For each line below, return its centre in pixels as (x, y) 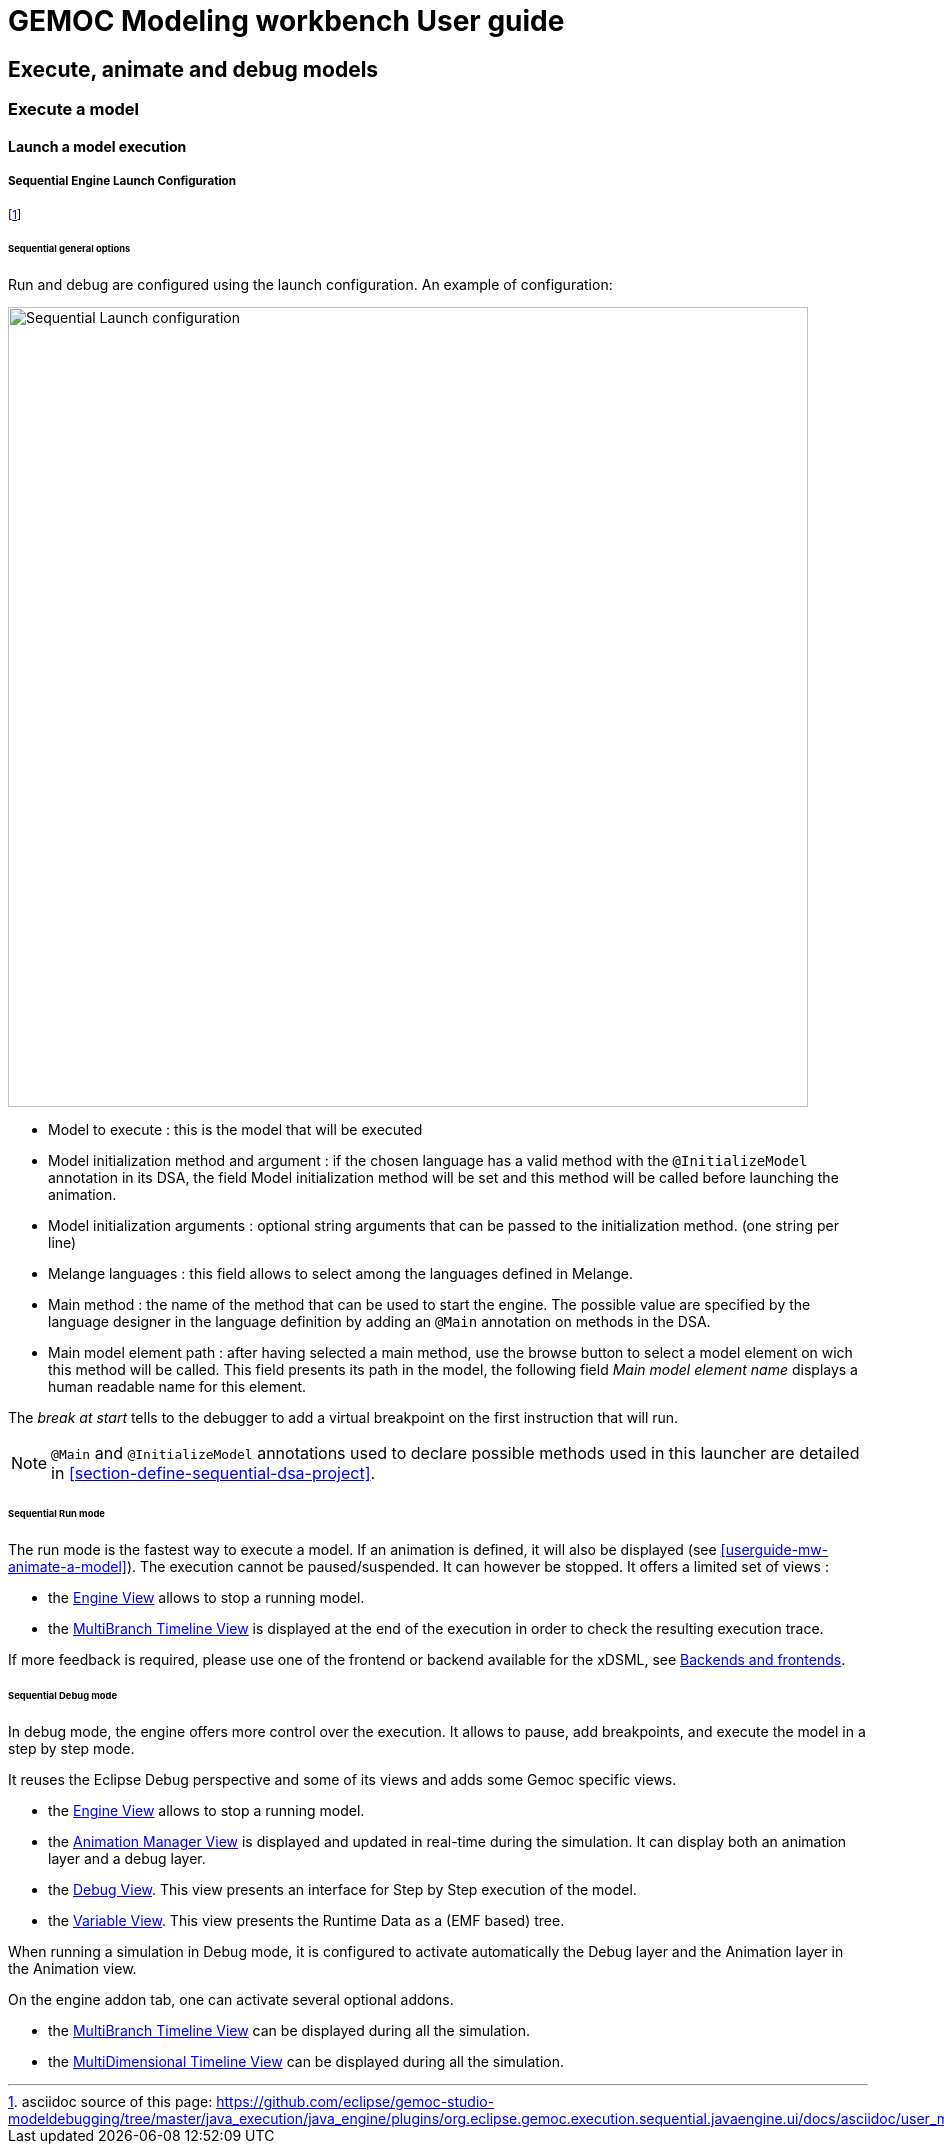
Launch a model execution (97, 146)
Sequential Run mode (56, 1514)
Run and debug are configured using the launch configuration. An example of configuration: (310, 285)
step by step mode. (71, 1748)
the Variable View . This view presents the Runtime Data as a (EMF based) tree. (306, 1920)
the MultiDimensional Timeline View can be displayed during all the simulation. (306, 2061)
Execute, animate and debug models (193, 69)
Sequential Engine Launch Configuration (122, 181)
